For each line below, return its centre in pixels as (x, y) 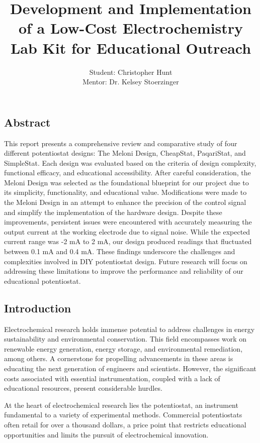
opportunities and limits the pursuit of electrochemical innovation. (106, 434)
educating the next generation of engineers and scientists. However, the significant (130, 368)
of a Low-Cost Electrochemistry (131, 28)
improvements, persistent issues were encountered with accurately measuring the (128, 222)
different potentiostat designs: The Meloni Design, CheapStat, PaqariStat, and (125, 153)
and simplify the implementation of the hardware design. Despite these (113, 212)
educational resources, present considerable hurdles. (83, 388)
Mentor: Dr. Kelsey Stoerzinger (131, 82)
